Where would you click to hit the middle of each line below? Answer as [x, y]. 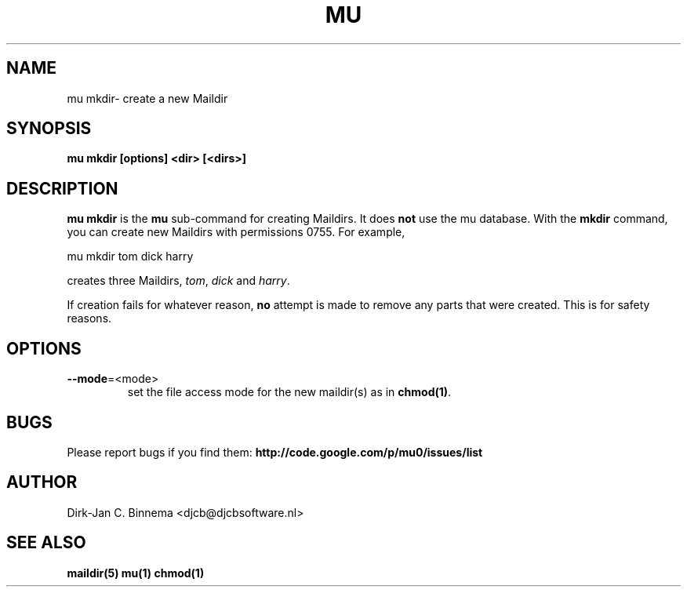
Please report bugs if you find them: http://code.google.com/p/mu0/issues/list [275, 452]
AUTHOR [42, 482]
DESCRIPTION [62, 188]
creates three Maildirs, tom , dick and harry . [178, 281]
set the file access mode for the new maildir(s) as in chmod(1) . [289, 392]
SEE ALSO [46, 543]
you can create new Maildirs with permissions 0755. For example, [236, 232]
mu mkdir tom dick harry [130, 256]
